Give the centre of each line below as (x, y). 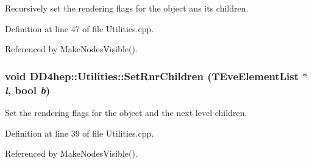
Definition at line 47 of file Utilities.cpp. (80, 28)
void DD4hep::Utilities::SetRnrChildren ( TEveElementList (152, 76)
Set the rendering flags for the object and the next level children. (126, 112)
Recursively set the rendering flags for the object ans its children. (127, 8)
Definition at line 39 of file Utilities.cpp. (80, 133)
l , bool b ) (28, 90)
